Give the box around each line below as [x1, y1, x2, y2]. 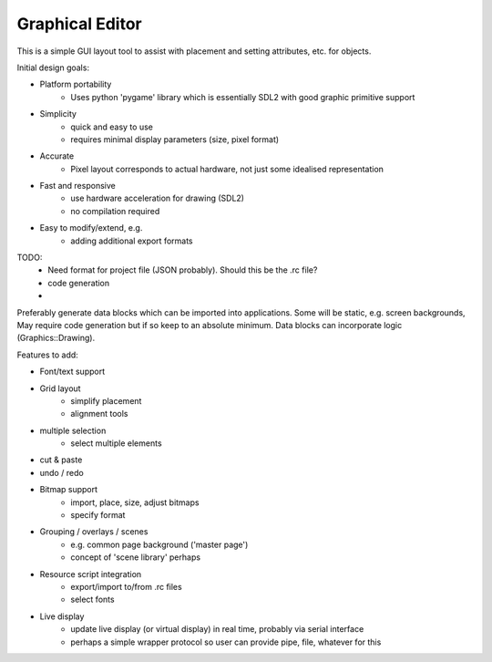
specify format [70, 510, 126, 521]
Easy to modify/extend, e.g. [39, 222, 143, 233]
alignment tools [70, 409, 128, 419]
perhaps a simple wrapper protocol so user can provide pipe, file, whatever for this [70, 636, 382, 647]
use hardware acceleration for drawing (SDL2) [70, 192, 245, 204]
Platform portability [39, 78, 112, 90]
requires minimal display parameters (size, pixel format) [70, 133, 280, 145]
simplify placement [70, 395, 142, 406]
